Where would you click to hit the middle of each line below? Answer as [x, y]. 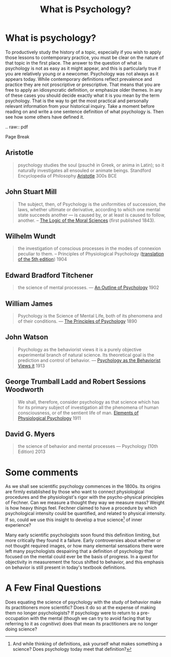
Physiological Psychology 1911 [49, 418]
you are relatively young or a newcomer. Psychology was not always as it [82, 74]
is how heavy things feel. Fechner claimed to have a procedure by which [81, 508]
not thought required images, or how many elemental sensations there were [85, 546]
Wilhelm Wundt [31, 236]
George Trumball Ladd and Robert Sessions [76, 382]
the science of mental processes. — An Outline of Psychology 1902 [88, 288]
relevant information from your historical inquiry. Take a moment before [80, 106]
